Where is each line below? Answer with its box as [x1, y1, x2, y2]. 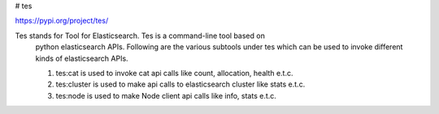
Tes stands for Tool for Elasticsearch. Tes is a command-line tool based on [15, 31, 266, 40]
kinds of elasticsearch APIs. [35, 53, 129, 63]
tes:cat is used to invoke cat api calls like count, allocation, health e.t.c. [55, 68, 293, 78]
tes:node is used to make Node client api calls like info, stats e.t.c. [55, 91, 276, 100]
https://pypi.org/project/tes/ [15, 16, 109, 26]
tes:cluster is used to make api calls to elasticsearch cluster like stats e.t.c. [55, 79, 306, 89]
